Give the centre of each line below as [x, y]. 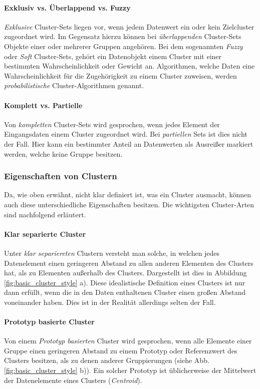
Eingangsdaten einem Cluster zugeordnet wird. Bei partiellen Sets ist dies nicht [126, 134]
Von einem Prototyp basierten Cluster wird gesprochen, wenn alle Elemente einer [128, 341]
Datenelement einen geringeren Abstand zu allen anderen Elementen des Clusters [129, 263]
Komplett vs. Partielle [43, 105]
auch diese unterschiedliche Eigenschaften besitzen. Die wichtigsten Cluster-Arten [129, 204]
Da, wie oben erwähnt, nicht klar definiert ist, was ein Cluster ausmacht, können [127, 194]
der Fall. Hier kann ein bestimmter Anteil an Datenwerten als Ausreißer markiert [129, 143]
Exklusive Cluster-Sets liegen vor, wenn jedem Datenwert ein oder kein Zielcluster [129, 26]
